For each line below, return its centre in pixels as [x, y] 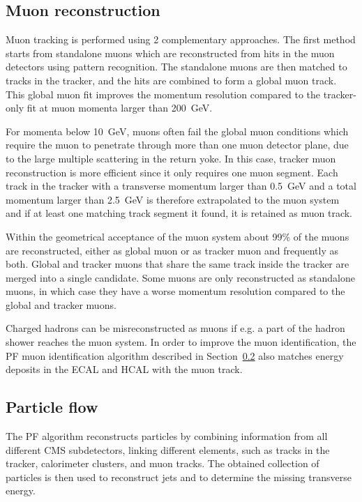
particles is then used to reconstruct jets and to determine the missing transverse [179, 477]
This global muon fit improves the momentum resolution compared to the [163, 94]
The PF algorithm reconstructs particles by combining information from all [167, 436]
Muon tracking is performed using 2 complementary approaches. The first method [181, 39]
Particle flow [52, 407]
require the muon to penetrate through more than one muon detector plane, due [177, 145]
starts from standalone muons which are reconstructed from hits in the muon [170, 53]
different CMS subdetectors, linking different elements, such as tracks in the [168, 449]
